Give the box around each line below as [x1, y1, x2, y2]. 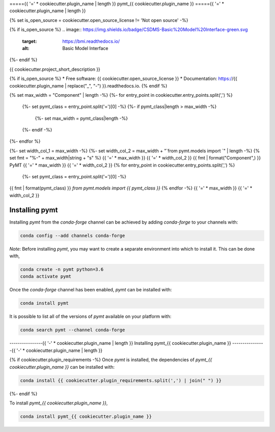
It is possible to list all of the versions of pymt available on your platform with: [9, 313, 172, 319]
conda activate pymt [20, 274, 71, 280]
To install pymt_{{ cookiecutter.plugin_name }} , [9, 400, 108, 406]
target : [22, 38, 37, 44]
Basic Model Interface [62, 45, 108, 51]
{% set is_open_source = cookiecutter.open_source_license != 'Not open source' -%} [9, 17, 188, 23]
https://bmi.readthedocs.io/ [62, 38, 120, 44]
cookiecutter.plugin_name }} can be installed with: [9, 364, 115, 370]
